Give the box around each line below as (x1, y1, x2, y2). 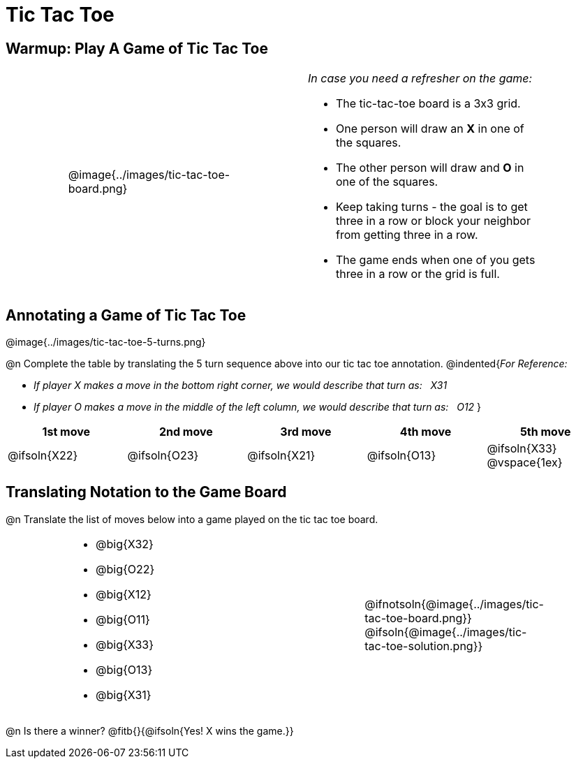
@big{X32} (96, 536, 154, 551)
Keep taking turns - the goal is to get (335, 200, 528, 214)
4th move (399, 425, 452, 439)
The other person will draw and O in (335, 161, 524, 175)
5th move (519, 425, 571, 439)
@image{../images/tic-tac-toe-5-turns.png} (6, 336, 206, 348)
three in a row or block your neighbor (335, 214, 531, 228)
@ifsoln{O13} (367, 448, 436, 463)
